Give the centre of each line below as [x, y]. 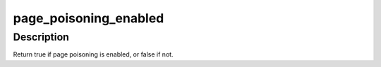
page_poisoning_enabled [89, 18]
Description [41, 37]
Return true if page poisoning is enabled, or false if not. [93, 54]
